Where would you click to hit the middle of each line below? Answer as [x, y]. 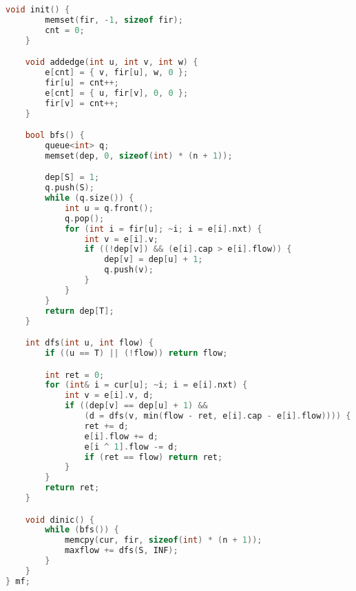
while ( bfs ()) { [82, 530]
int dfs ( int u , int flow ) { [89, 343]
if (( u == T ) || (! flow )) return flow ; [136, 353]
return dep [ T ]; [80, 311]
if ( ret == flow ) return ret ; [154, 457]
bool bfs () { [55, 136]
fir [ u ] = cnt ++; [82, 82]
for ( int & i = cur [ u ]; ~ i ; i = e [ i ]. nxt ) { [146, 385]
